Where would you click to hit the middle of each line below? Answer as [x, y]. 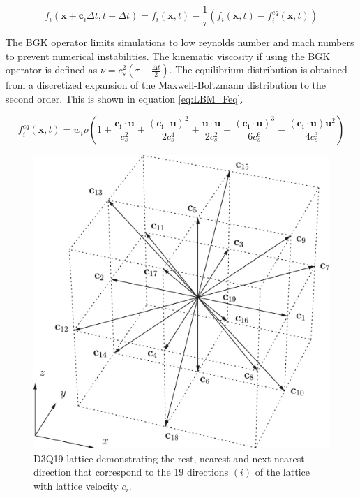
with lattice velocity [76, 486]
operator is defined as [52, 69]
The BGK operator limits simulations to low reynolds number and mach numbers [180, 42]
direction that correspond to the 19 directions [131, 472]
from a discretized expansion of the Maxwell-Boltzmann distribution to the [166, 85]
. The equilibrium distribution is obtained [258, 69]
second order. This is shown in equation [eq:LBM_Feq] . [125, 98]
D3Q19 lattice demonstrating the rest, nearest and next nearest [169, 458]
